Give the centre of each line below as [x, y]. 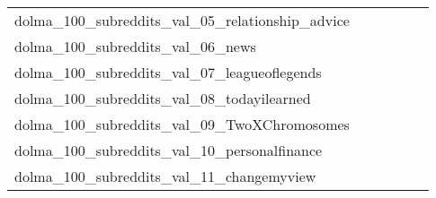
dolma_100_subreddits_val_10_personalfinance [169, 150]
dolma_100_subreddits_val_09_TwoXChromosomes [182, 124]
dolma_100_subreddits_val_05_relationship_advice [182, 20]
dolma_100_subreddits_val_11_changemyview [165, 176]
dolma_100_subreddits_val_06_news [135, 46]
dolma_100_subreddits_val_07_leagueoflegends [168, 72]
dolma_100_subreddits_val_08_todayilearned [163, 98]
